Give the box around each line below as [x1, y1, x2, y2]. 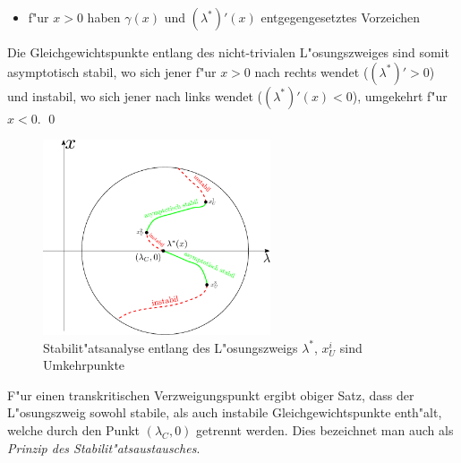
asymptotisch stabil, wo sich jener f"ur [7, 62, 217, 81]
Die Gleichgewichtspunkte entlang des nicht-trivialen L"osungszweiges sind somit [7, 43, 449, 61]
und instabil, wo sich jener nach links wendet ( [7, 86, 262, 105]
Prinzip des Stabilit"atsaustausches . [7, 438, 201, 457]
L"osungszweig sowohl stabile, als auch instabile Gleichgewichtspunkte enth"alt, [7, 403, 442, 422]
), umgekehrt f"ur [352, 86, 448, 105]
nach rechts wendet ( [254, 62, 369, 81]
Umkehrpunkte [43, 356, 125, 374]
